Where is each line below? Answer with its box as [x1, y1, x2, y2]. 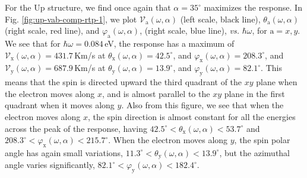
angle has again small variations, [5, 146, 123, 158]
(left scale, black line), [180, 12, 261, 25]
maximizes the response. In [204, 1, 302, 13]
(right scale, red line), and [5, 24, 100, 37]
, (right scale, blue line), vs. [140, 24, 239, 37]
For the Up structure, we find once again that [5, 1, 171, 13]
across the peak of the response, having [5, 122, 147, 134]
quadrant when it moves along [5, 99, 115, 111]
